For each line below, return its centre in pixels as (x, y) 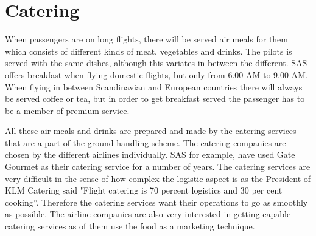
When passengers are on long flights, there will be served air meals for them (146, 39)
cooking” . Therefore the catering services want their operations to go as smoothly (156, 202)
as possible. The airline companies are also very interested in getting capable (148, 214)
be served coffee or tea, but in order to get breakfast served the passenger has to (155, 99)
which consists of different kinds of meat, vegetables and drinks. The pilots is (149, 51)
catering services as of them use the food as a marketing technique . (130, 226)
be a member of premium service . (67, 110)
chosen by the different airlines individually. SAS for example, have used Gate (150, 154)
